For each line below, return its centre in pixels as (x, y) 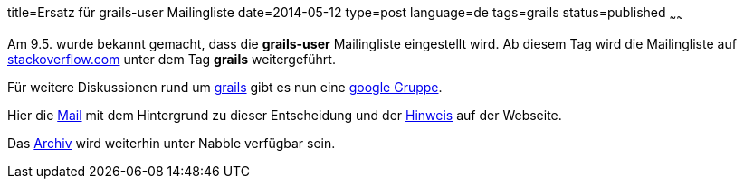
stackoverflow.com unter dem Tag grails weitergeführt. (172, 59)
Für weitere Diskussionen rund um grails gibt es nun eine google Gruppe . (225, 87)
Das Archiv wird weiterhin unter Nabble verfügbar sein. (172, 143)
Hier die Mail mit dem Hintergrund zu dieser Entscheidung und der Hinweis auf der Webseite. (285, 115)
